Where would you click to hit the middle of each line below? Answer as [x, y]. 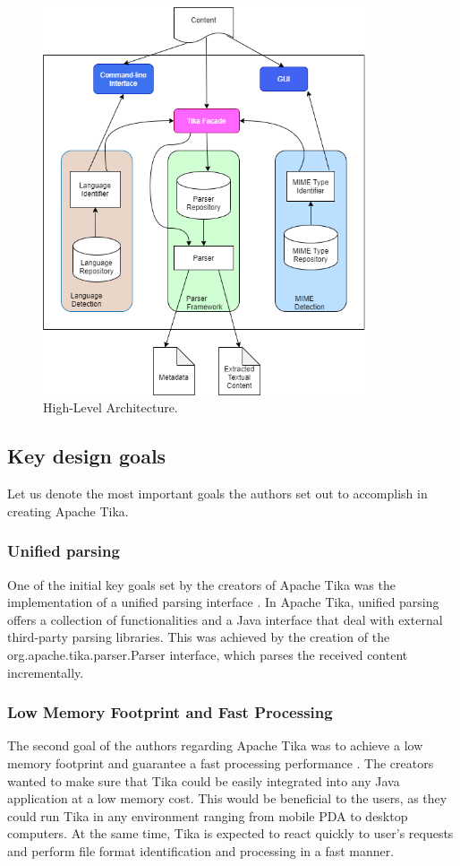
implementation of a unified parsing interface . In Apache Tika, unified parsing [223, 602]
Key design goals [87, 456]
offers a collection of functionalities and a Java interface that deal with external [225, 619]
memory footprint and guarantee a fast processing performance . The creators [221, 763]
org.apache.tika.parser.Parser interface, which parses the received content [208, 655]
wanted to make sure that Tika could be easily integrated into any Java [204, 780]
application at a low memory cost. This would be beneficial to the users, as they [227, 798]
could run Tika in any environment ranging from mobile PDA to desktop [208, 815]
